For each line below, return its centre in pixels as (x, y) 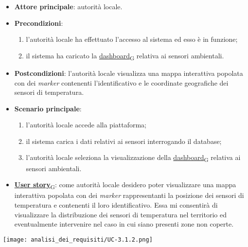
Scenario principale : (48, 108)
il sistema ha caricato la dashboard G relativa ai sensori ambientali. (125, 56)
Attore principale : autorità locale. (68, 6)
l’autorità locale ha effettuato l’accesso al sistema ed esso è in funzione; (132, 39)
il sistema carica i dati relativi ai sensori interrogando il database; (124, 141)
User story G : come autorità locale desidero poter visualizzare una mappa (125, 185)
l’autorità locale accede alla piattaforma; (86, 125)
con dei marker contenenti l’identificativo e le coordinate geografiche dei (121, 82)
